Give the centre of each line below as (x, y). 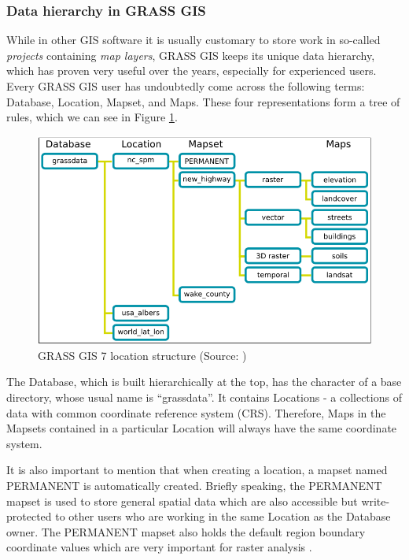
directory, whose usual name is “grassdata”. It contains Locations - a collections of (204, 397)
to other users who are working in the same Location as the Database (223, 516)
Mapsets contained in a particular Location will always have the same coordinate (202, 428)
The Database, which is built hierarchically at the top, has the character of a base (204, 382)
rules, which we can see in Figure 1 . (92, 117)
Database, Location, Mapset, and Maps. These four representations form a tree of (203, 101)
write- (376, 501)
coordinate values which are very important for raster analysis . (159, 547)
